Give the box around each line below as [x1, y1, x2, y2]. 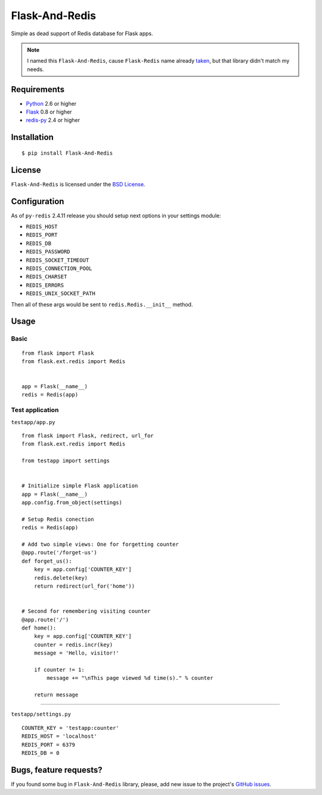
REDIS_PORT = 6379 [21, 741, 76, 748]
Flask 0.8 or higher [26, 108, 72, 116]
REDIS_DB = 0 [21, 750, 60, 757]
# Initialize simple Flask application [21, 483, 138, 489]
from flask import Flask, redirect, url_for [21, 432, 154, 439]
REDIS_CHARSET [26, 274, 67, 280]
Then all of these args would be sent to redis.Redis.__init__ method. [11, 300, 193, 308]
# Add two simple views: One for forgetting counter [21, 541, 179, 548]
